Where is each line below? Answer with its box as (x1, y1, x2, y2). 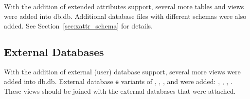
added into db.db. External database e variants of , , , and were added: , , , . (4, 76, 232, 86)
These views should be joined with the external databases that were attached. (4, 85, 236, 96)
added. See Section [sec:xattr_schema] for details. (4, 20, 153, 30)
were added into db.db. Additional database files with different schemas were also (4, 11, 247, 21)
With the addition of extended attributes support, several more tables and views (4, 1, 244, 12)
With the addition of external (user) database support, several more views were (4, 67, 241, 77)
